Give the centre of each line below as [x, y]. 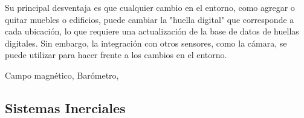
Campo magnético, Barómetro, [62, 75]
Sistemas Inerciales [65, 107]
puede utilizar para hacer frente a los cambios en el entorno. [116, 55]
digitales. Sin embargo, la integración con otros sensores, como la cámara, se [146, 43]
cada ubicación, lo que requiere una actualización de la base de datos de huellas [152, 31]
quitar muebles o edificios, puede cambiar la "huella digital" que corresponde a [150, 19]
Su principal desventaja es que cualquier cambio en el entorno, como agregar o [150, 7]
